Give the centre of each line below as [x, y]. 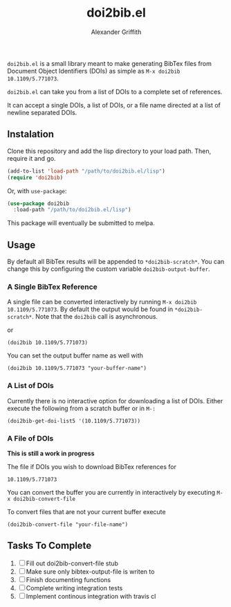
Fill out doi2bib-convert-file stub [72, 563]
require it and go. [32, 158]
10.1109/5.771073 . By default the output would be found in [90, 309]
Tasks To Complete [49, 546]
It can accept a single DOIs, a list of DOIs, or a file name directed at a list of [114, 105]
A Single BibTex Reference [53, 287]
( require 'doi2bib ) [35, 177]
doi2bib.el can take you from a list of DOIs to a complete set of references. [115, 91]
